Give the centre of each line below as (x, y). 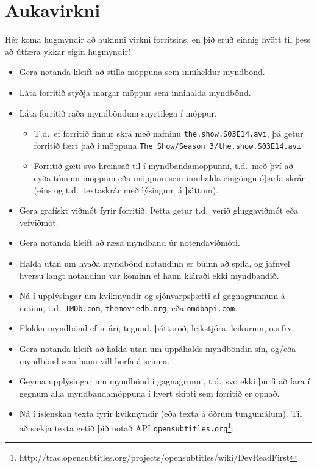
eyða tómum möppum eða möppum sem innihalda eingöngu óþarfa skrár (169, 178)
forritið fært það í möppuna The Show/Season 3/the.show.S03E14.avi (168, 145)
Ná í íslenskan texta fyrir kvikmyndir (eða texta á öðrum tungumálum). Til (161, 413)
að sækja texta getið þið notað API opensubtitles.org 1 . (126, 427)
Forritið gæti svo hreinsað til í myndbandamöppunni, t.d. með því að (163, 166)
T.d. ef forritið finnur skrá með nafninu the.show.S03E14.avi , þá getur (169, 133)
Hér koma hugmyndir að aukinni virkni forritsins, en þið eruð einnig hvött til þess (158, 39)
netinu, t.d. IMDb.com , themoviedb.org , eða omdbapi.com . (128, 307)
